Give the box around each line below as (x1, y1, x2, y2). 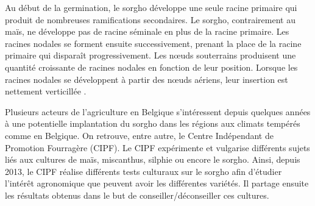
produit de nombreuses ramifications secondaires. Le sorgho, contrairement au (5, 13, 296, 26)
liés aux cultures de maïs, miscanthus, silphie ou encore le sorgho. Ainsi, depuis (5, 153, 300, 166)
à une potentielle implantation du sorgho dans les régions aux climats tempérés (5, 117, 300, 130)
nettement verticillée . (5, 85, 87, 98)
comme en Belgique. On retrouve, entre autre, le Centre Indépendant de (5, 129, 274, 141)
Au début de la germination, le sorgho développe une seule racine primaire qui (5, 1, 297, 13)
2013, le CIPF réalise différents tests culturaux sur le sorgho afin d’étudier (5, 165, 282, 177)
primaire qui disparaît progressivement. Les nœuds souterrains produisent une (5, 49, 296, 62)
